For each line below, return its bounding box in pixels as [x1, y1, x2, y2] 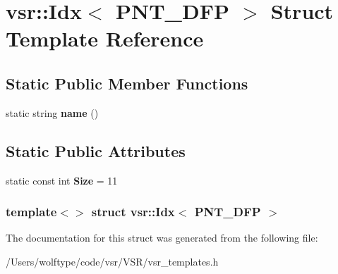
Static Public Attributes [6, 139, 186, 161]
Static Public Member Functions [6, 72, 248, 94]
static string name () [6, 105, 99, 120]
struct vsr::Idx [91, 203, 175, 220]
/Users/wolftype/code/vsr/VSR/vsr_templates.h [6, 254, 219, 268]
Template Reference [6, 24, 204, 53]
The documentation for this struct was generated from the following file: [6, 230, 318, 245]
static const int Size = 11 [6, 173, 118, 187]
